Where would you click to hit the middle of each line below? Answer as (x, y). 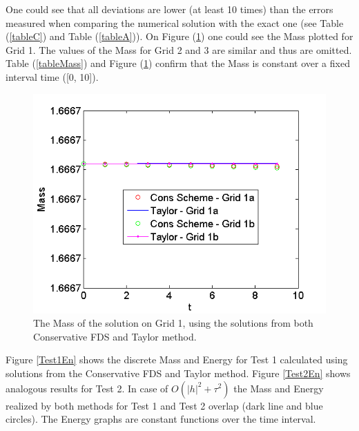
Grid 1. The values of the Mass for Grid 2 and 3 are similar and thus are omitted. (179, 49)
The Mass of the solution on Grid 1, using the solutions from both (173, 323)
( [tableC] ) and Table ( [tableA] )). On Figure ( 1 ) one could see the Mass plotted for (179, 36)
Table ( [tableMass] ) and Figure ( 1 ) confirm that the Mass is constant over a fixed (178, 63)
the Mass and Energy (279, 388)
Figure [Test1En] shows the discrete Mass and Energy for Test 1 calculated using (177, 360)
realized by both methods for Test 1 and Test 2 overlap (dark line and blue (164, 405)
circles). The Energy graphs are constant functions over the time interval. (161, 419)
